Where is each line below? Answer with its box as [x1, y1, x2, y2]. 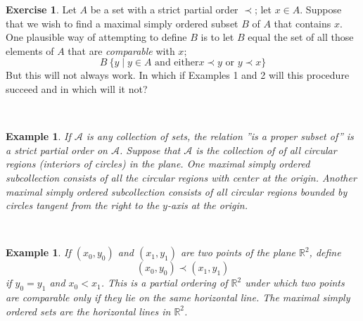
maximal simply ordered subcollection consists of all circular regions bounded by [6, 184, 348, 199]
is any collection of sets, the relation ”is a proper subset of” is [86, 129, 354, 144]
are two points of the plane [180, 245, 295, 260]
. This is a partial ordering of [101, 275, 228, 290]
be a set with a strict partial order [90, 2, 238, 16]
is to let [200, 30, 234, 44]
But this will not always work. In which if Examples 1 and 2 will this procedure [6, 68, 350, 82]
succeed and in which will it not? [6, 81, 148, 96]
